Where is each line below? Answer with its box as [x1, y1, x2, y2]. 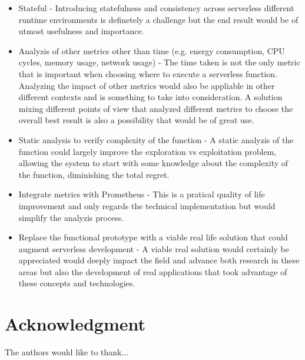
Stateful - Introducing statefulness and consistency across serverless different [18, 2, 294, 14]
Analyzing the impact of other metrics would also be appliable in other [18, 79, 275, 91]
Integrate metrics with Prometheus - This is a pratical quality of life [18, 188, 265, 200]
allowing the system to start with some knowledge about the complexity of [18, 157, 289, 169]
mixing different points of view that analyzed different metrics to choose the [18, 102, 293, 114]
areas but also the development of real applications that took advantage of [18, 265, 287, 278]
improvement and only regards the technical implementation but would [18, 199, 276, 212]
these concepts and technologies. [18, 277, 135, 289]
